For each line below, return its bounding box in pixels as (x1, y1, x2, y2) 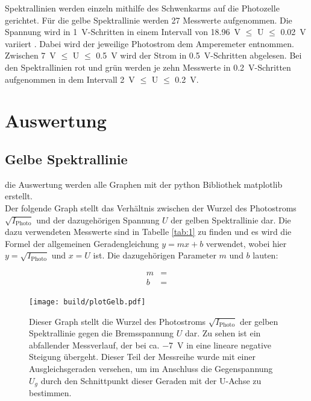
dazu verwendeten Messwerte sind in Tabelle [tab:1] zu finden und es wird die (5, 225, 292, 238)
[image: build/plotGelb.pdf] (29, 297, 146, 306)
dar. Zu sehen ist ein (184, 327, 261, 339)
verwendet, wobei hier (206, 237, 287, 249)
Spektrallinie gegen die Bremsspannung (29, 327, 174, 339)
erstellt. (5, 190, 33, 202)
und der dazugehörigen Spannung (36, 213, 160, 226)
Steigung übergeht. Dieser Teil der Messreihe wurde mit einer (29, 350, 256, 363)
